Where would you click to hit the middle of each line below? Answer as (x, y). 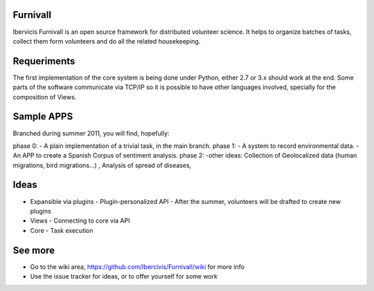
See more (34, 250)
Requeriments (44, 61)
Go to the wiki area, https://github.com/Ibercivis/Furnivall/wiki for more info (137, 267)
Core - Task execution (62, 230)
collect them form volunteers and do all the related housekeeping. (107, 41)
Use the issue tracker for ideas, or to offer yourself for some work (124, 276)
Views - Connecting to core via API (80, 220)
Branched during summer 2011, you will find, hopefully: (91, 133)
